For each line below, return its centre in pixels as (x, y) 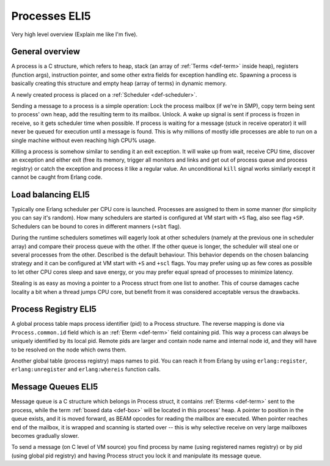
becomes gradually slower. (45, 435)
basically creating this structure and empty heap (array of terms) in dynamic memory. (119, 83)
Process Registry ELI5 (54, 309)
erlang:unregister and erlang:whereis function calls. (86, 369)
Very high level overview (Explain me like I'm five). (74, 34)
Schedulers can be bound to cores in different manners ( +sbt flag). (96, 226)
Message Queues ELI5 (55, 387)
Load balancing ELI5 (50, 194)
